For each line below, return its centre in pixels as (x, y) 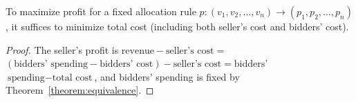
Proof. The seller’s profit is (62, 49)
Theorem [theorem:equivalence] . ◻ (80, 90)
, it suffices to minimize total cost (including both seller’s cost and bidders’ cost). (177, 26)
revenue (138, 51)
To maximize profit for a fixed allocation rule (101, 11)
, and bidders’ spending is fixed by (167, 76)
